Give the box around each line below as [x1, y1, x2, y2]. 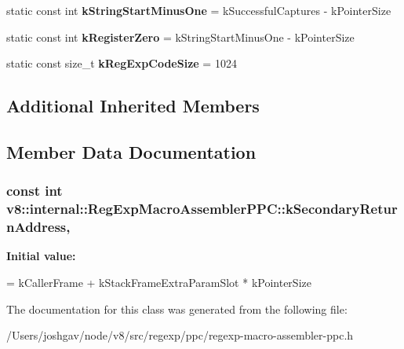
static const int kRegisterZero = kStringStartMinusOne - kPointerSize [6, 28, 355, 45]
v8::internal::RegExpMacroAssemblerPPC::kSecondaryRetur [6, 199, 398, 219]
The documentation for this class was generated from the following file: [6, 300, 348, 317]
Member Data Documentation [6, 139, 257, 163]
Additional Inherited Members [6, 94, 260, 118]
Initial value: [6, 248, 76, 264]
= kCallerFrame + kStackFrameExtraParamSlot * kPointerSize [6, 274, 311, 290]
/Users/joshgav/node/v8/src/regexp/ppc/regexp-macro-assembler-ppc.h [6, 327, 354, 343]
